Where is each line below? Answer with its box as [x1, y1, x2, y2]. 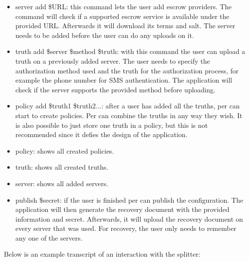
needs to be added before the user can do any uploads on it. [15, 30, 194, 40]
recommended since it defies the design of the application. [15, 129, 188, 140]
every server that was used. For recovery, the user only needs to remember [15, 223, 237, 233]
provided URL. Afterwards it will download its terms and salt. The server [15, 20, 235, 31]
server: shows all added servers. [15, 178, 108, 188]
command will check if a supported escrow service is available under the [15, 11, 230, 21]
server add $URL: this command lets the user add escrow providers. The [15, 1, 232, 11]
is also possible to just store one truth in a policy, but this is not [15, 120, 208, 130]
